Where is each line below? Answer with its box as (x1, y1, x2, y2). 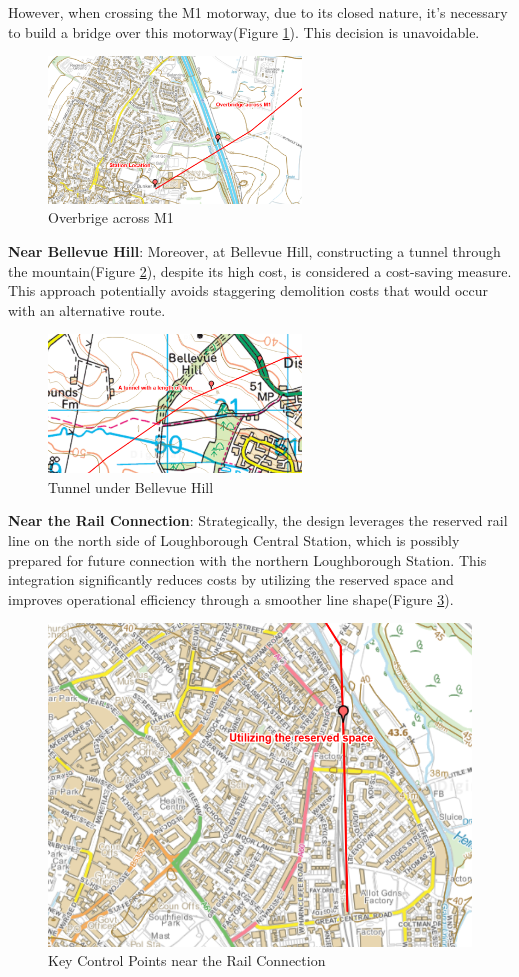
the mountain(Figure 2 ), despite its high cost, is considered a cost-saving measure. (8, 260, 512, 281)
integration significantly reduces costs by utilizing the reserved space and (8, 569, 454, 590)
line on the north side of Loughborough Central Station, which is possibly (8, 530, 460, 551)
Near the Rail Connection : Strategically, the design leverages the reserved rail (8, 510, 508, 531)
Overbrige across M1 (48, 207, 174, 228)
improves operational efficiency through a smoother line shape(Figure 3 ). (8, 588, 454, 609)
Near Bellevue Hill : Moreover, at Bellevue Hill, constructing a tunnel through (8, 241, 501, 262)
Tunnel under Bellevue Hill (48, 476, 214, 497)
